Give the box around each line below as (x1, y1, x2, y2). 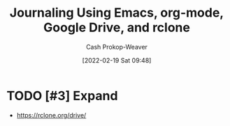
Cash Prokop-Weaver (85, 42, 148, 51)
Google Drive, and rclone (43, 19, 190, 36)
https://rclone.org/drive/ (16, 111, 87, 119)
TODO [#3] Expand (6, 88, 118, 104)
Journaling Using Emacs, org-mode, (9, 5, 224, 21)
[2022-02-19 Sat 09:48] (82, 56, 152, 64)
